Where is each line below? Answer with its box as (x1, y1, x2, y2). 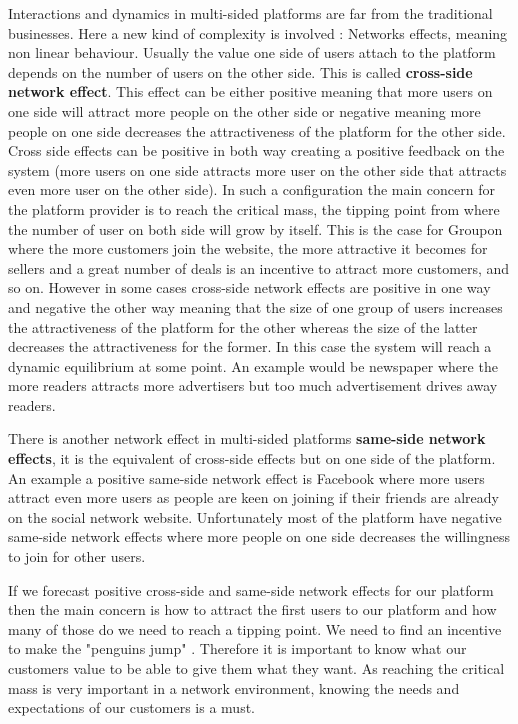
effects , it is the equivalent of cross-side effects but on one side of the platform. (8, 448, 496, 469)
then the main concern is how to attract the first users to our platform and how (8, 599, 497, 620)
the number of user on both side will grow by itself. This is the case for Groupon (8, 218, 503, 239)
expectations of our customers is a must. (8, 697, 255, 718)
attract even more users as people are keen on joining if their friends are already (8, 487, 499, 508)
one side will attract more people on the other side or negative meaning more (8, 100, 481, 121)
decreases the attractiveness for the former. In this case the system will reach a (8, 336, 492, 357)
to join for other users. (8, 546, 146, 567)
